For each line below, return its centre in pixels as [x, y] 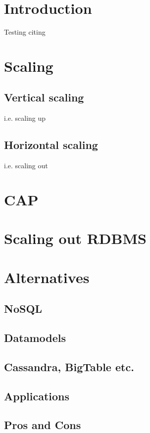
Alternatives [47, 277]
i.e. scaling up [25, 118]
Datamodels [35, 337]
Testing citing [25, 32]
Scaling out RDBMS [75, 238]
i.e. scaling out [26, 166]
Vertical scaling [44, 97]
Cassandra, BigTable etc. [69, 366]
